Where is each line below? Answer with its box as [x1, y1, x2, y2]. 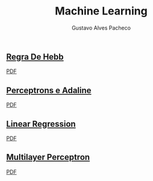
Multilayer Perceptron [6, 152, 90, 162]
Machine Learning [55, 4, 148, 18]
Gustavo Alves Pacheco [71, 24, 131, 31]
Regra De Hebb [6, 51, 64, 62]
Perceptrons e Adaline [6, 85, 92, 95]
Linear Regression [6, 119, 76, 129]
